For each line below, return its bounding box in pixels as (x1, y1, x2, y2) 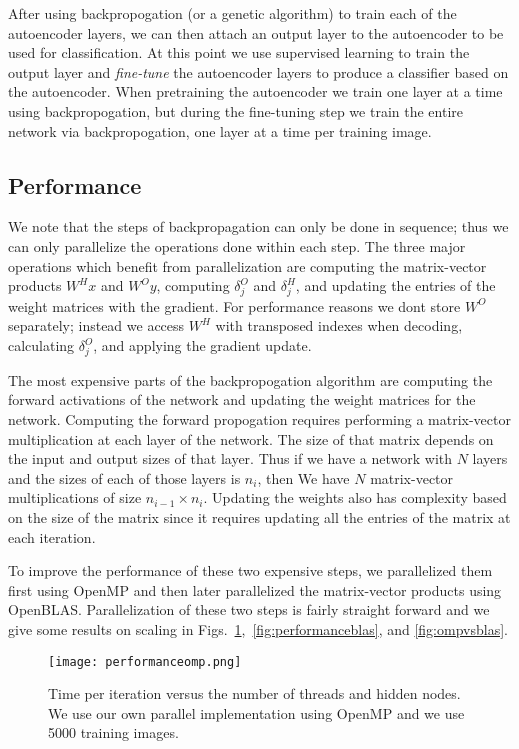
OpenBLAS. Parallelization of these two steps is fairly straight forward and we (8, 599, 490, 620)
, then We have (257, 467, 350, 488)
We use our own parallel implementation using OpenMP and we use (48, 702, 465, 723)
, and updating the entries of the (295, 275, 496, 296)
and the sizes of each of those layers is (8, 467, 241, 488)
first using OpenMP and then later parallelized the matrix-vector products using (8, 579, 502, 600)
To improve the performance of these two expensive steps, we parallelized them (8, 560, 493, 581)
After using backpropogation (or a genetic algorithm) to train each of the (8, 3, 457, 23)
